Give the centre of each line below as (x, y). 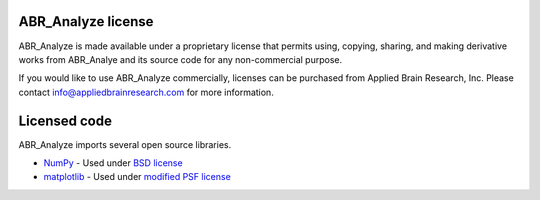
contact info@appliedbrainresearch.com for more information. (146, 92)
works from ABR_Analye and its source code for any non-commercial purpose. (180, 59)
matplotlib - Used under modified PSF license (137, 177)
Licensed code (65, 120)
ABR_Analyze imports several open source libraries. (125, 144)
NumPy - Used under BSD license (113, 162)
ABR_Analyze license (86, 21)
